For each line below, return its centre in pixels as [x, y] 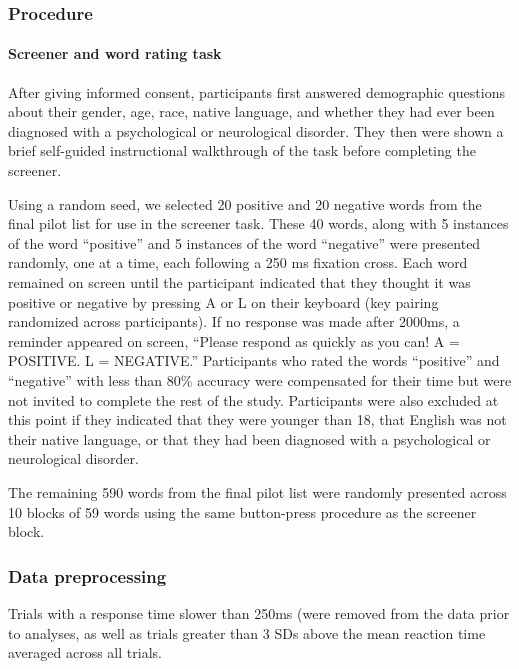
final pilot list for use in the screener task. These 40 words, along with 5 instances [258, 223]
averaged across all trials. [85, 652]
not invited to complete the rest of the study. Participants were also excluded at [253, 399]
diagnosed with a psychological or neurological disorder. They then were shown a [256, 130]
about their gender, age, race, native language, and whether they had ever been [251, 111]
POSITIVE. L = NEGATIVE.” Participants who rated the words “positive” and [254, 360]
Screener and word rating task [115, 53]
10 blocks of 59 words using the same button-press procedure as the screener [242, 511]
